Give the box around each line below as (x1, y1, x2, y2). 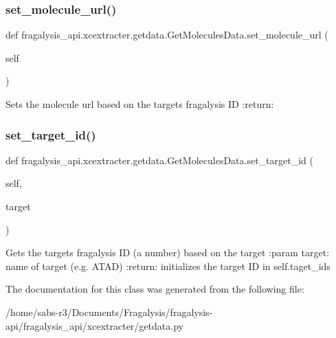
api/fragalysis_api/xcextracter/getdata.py (5, 318, 183, 333)
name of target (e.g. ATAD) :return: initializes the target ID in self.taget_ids (5, 258, 331, 273)
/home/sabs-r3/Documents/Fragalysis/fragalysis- (5, 304, 213, 319)
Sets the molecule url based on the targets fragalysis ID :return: (5, 97, 274, 111)
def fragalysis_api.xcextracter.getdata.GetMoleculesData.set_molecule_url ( (5, 27, 328, 42)
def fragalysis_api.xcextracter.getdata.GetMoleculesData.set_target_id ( (5, 153, 313, 167)
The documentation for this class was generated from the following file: (5, 282, 304, 296)
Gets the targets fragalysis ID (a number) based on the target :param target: (5, 245, 330, 260)
